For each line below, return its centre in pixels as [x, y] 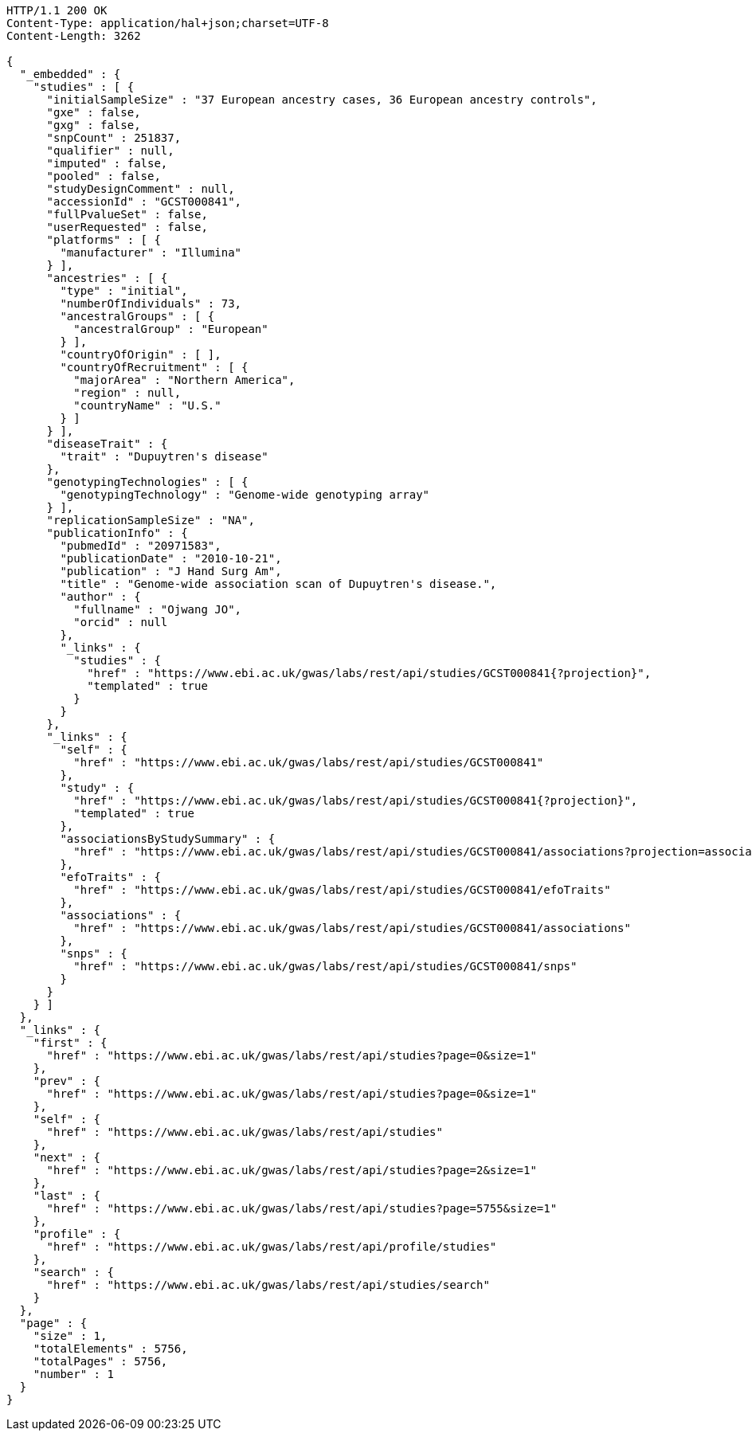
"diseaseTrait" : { [107, 444]
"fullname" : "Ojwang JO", [158, 609]
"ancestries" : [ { [107, 278]
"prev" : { [67, 1081]
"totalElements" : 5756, [110, 1349]
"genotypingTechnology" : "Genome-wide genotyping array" [245, 495]
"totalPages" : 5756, [100, 1361]
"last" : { [67, 1196]
